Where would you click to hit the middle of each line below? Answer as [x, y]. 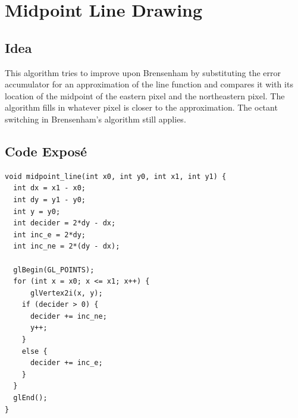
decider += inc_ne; [68, 316]
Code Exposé [46, 151]
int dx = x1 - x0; [50, 188]
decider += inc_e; [66, 363]
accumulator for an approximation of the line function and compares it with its [149, 84]
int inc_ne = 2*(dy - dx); [67, 246]
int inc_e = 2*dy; [50, 235]
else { [34, 351]
